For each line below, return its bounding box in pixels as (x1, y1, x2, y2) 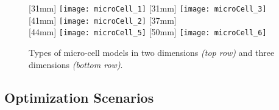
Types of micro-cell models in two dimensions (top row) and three (29, 46, 275, 58)
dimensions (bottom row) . (29, 58, 123, 70)
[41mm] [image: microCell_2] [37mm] (29, 13, 177, 26)
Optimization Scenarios (4, 88, 154, 106)
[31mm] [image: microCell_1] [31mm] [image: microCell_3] (29, 2, 267, 14)
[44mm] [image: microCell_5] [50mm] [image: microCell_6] (29, 26, 267, 38)
